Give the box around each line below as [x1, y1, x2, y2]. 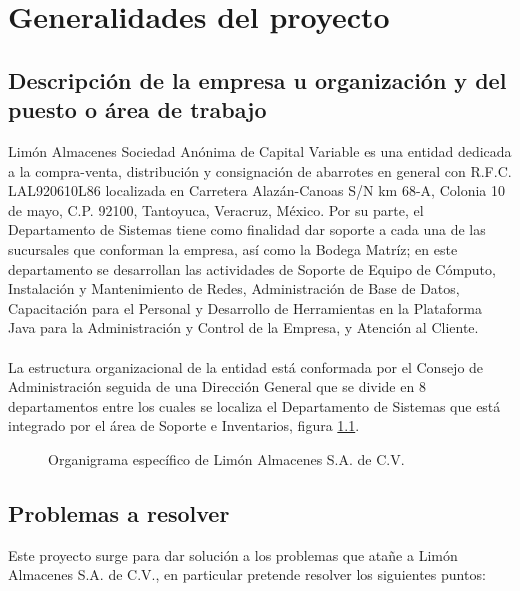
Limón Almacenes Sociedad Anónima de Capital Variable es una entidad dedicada [8, 140, 512, 161]
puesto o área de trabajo [8, 94, 267, 125]
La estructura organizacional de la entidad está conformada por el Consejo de [8, 356, 484, 377]
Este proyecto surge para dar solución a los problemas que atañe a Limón [8, 544, 458, 565]
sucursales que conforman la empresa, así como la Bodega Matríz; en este [8, 238, 458, 259]
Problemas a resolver [8, 497, 230, 528]
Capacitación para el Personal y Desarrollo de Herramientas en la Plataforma [8, 297, 482, 318]
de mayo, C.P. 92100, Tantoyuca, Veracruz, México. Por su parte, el [8, 199, 424, 220]
